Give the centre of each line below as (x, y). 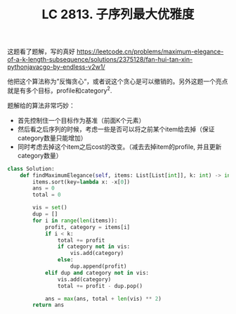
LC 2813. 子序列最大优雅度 (118, 14)
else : (65, 260)
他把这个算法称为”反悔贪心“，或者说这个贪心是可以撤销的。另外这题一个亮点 (118, 81)
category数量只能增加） (52, 138)
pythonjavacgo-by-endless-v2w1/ (56, 67)
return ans (48, 305)
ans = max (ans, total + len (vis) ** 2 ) (103, 299)
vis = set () (50, 208)
